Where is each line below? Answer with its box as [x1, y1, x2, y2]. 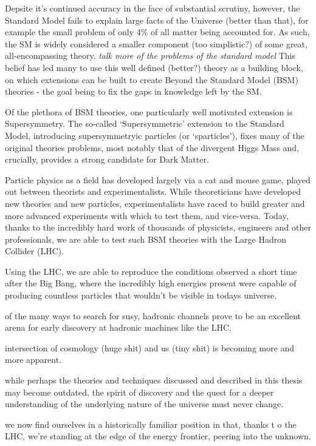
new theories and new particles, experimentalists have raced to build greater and [5, 197, 305, 209]
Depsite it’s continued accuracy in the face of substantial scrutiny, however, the [5, 2, 300, 14]
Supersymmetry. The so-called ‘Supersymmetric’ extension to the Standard [5, 117, 284, 130]
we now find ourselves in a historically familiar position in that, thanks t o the [5, 417, 297, 430]
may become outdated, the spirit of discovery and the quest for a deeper [5, 385, 274, 398]
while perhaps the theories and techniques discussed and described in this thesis [5, 374, 303, 387]
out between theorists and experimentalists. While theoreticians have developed [5, 185, 301, 198]
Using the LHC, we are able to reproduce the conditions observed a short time [5, 265, 297, 277]
